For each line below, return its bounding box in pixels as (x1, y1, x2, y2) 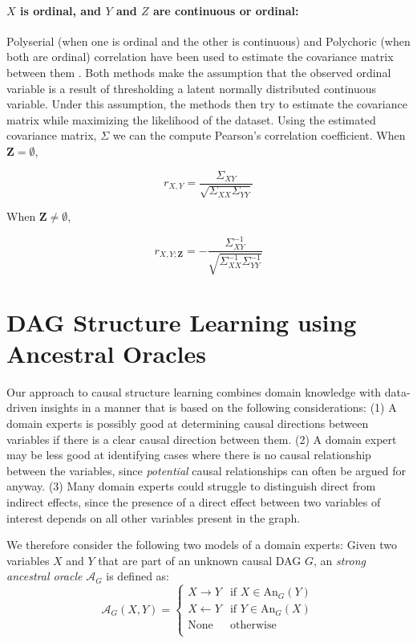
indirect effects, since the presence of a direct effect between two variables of (6, 494, 381, 511)
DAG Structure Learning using (6, 305, 357, 338)
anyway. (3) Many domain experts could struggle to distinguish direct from (6, 478, 376, 494)
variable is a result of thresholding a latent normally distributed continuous (6, 79, 377, 96)
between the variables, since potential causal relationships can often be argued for (6, 462, 407, 478)
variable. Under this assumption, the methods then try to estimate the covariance (6, 96, 407, 112)
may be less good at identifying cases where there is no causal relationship (6, 446, 371, 463)
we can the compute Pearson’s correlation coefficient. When (112, 127, 406, 144)
